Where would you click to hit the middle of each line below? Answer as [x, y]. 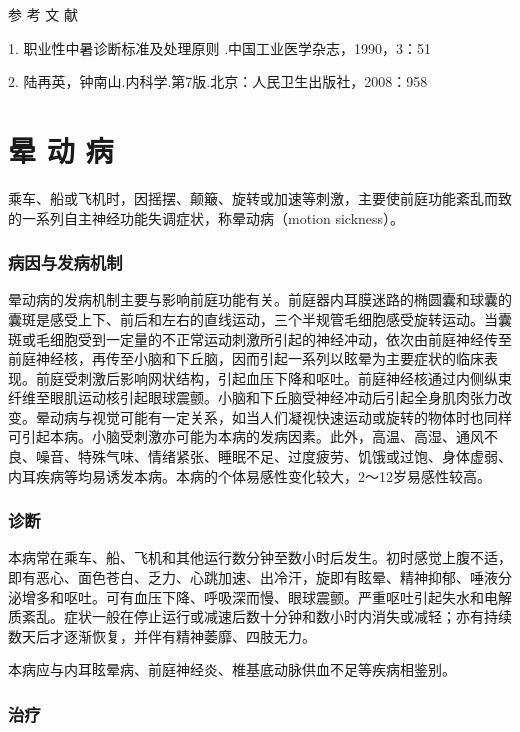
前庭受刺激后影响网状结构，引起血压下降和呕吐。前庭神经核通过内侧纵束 [273, 377]
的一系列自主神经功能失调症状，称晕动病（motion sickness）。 [206, 217]
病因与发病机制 [65, 262]
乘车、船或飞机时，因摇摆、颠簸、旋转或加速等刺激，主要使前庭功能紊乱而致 [260, 197]
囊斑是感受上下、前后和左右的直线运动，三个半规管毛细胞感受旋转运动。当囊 [260, 318]
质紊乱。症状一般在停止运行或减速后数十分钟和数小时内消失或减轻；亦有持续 [260, 616]
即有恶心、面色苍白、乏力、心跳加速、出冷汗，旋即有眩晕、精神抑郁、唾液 [253, 577]
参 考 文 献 [43, 14]
